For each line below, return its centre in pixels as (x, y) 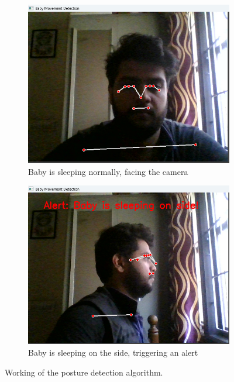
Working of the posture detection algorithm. (84, 372)
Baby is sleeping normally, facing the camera (108, 171)
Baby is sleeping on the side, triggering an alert (113, 352)
